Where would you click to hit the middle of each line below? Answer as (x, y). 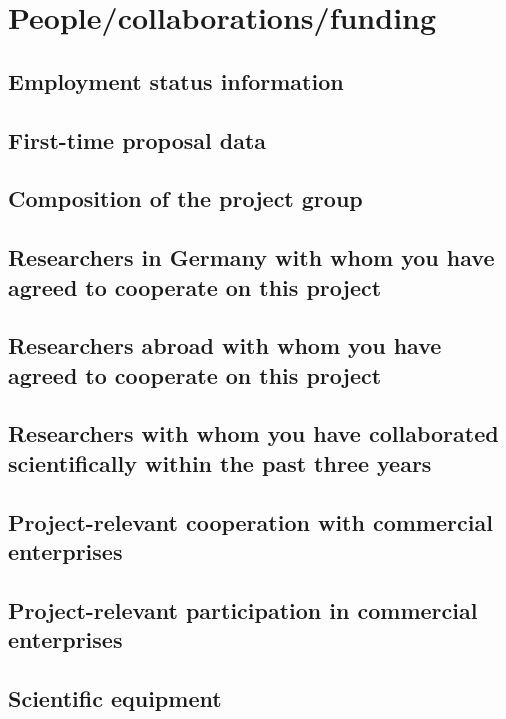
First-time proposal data (137, 139)
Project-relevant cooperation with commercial (250, 521)
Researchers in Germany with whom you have (251, 257)
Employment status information (176, 80)
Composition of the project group (185, 198)
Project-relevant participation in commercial (243, 609)
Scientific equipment (115, 697)
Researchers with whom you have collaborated (253, 433)
